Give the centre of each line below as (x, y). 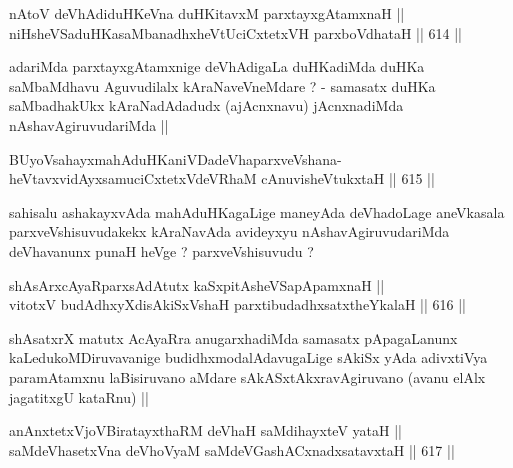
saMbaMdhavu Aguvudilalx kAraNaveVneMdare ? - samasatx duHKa (222, 85)
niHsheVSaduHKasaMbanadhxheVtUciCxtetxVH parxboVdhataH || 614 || (235, 32)
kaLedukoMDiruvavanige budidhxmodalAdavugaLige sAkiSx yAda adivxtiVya (248, 357)
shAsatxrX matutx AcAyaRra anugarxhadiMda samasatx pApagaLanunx (233, 337)
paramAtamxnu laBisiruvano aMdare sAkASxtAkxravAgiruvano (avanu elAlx (247, 376)
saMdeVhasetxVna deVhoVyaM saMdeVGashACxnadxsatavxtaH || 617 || (232, 449)
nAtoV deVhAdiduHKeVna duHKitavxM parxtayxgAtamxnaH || (207, 13)
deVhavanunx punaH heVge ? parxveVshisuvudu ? (161, 250)
